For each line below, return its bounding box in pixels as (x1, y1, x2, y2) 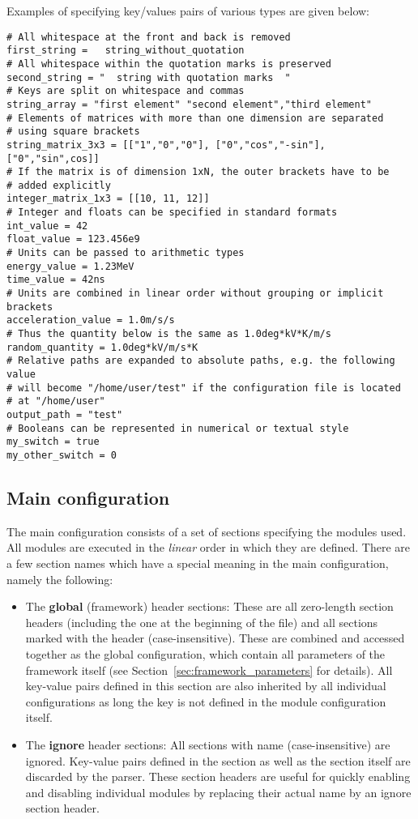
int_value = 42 (6, 220, 88, 232)
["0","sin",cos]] (6, 152, 100, 164)
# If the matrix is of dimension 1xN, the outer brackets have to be (6, 166, 390, 178)
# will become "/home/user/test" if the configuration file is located (6, 382, 401, 394)
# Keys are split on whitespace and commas (6, 85, 245, 97)
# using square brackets (6, 126, 140, 138)
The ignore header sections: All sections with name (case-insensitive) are (25, 736, 390, 753)
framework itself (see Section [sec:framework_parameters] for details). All (25, 661, 393, 678)
